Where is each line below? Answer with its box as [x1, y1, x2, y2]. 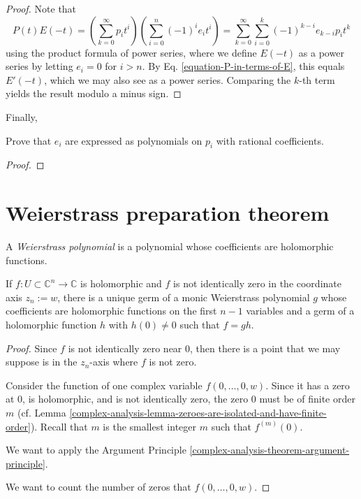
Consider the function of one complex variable [6, 377, 202, 392]
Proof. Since [6, 340, 57, 355]
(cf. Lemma [17, 405, 66, 420]
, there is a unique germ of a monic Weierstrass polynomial [57, 289, 310, 304]
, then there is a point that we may [190, 340, 341, 355]
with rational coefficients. [216, 133, 324, 147]
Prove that [6, 133, 52, 147]
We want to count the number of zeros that [6, 479, 191, 494]
